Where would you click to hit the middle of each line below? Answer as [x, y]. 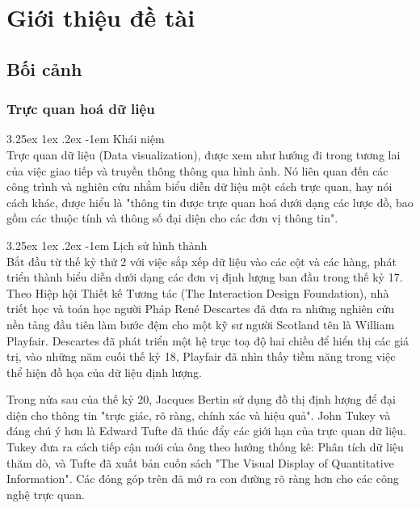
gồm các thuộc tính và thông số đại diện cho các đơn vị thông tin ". [172, 218]
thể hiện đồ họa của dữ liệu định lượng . [104, 372]
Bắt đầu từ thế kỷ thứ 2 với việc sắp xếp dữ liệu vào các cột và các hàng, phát [202, 261]
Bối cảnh [44, 68]
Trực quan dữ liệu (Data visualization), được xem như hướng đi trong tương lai [204, 154]
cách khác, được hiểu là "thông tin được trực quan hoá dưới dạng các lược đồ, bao [210, 202]
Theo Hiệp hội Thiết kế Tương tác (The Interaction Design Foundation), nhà [198, 292]
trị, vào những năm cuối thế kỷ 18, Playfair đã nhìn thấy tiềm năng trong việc [201, 356]
